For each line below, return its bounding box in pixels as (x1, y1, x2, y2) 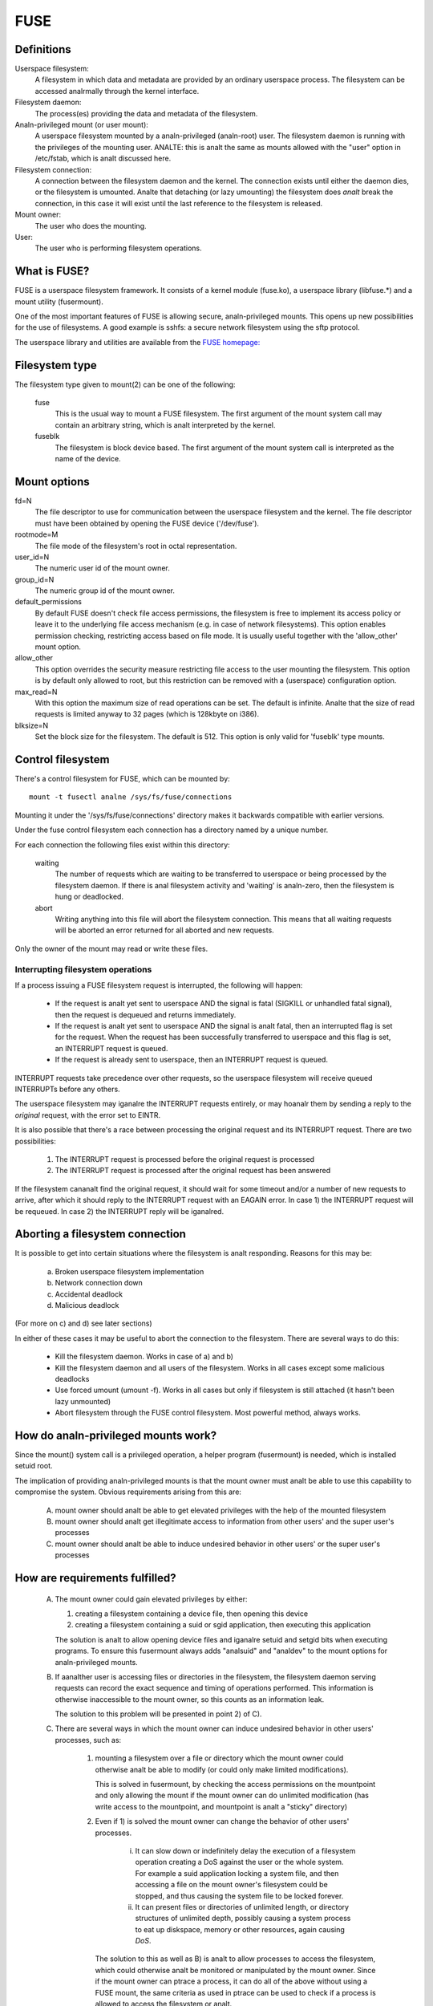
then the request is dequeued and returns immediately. (55, 1009, 237, 1019)
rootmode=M (14, 530, 59, 539)
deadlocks (55, 1374, 90, 1383)
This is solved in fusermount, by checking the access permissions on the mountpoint (95, 1780, 376, 1789)
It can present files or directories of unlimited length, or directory (135, 1902, 349, 1911)
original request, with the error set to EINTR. (14, 1110, 161, 1119)
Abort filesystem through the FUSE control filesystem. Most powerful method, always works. (55, 1408, 361, 1418)
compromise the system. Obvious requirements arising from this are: (14, 1487, 242, 1496)
